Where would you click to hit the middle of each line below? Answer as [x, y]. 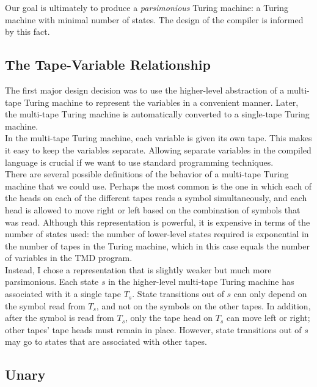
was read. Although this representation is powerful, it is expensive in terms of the [158, 222]
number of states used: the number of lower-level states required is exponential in [157, 234]
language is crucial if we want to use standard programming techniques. [139, 162]
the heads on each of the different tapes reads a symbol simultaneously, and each [156, 198]
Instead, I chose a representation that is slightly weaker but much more [138, 269]
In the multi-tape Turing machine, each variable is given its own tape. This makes [158, 138]
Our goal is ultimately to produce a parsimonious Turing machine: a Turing [147, 7]
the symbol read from [45, 305]
